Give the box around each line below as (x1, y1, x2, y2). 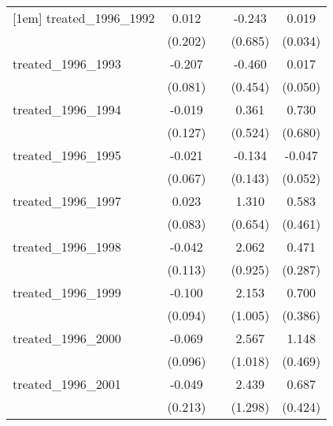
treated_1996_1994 (13, 100, 121, 118)
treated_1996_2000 (13, 329, 121, 347)
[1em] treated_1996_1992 (13, 9, 155, 27)
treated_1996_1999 (13, 283, 121, 301)
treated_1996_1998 (13, 237, 121, 256)
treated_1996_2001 (13, 375, 121, 393)
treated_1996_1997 (13, 192, 121, 210)
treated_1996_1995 (13, 146, 121, 164)
